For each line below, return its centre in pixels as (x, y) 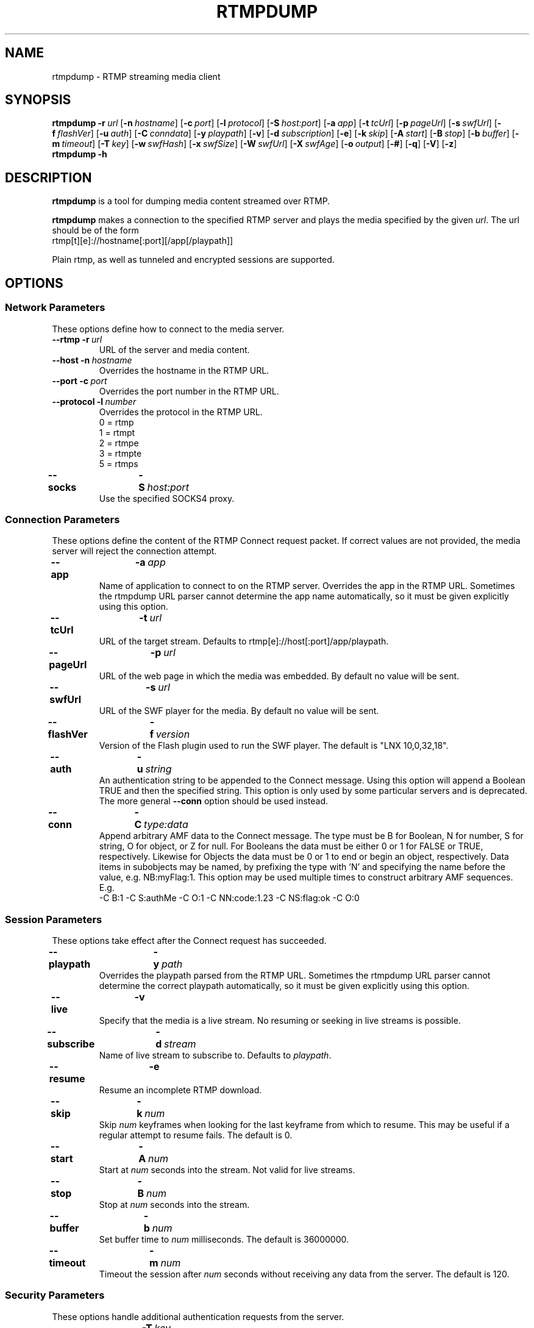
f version (170, 734)
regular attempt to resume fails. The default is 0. (196, 1135)
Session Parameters (54, 919)
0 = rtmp (116, 422)
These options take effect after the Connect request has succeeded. (189, 941)
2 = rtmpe (119, 443)
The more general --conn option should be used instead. (214, 801)
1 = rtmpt (117, 432)
